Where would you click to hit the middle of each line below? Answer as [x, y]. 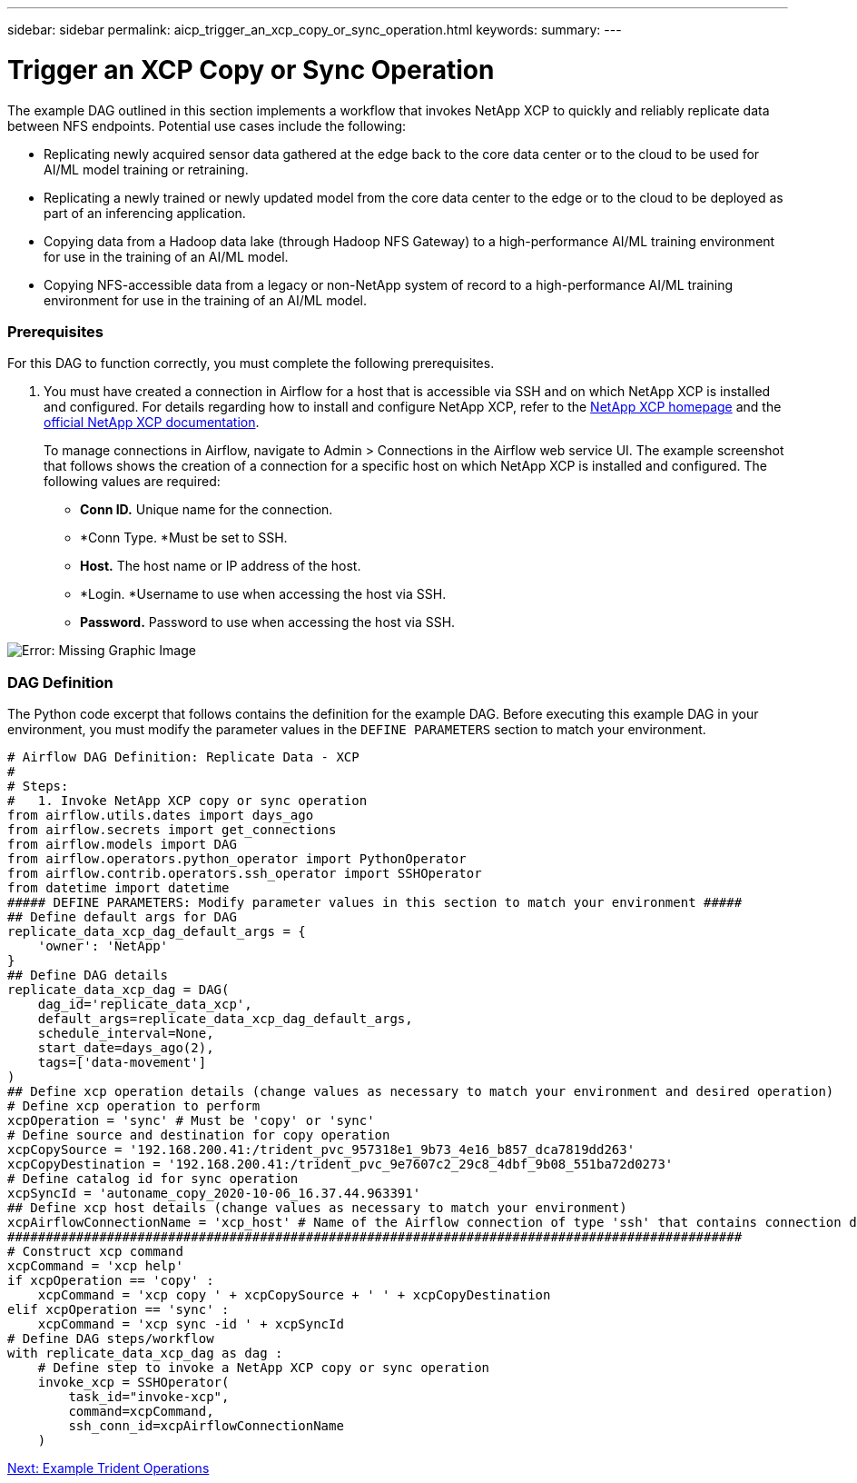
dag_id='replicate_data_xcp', [145, 1004]
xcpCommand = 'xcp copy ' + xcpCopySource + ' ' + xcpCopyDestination [294, 1295]
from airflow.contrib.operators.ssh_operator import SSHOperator [245, 873]
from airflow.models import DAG [122, 844]
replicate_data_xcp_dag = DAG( [118, 990]
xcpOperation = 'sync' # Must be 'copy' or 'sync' [191, 1120]
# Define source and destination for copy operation [199, 1135]
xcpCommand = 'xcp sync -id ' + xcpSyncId [191, 1324]
